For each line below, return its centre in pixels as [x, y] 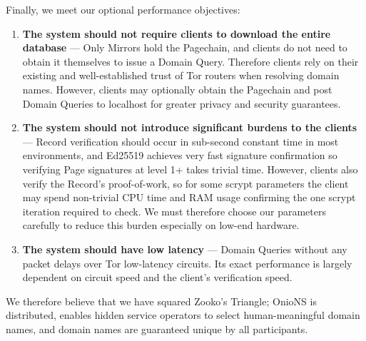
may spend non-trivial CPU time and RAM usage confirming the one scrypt [189, 197]
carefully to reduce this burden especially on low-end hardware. [161, 225]
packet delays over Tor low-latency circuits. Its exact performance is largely [187, 263]
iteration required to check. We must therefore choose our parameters [174, 211]
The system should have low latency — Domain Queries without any [185, 249]
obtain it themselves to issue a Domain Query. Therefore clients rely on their [190, 61]
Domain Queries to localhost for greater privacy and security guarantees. [182, 103]
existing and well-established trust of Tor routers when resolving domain [181, 75]
